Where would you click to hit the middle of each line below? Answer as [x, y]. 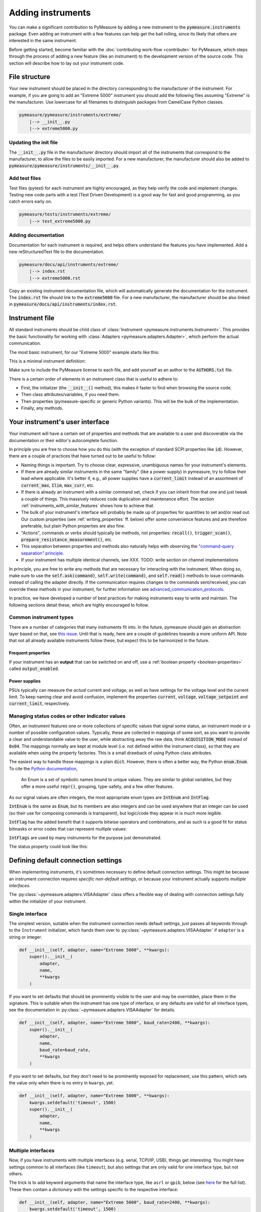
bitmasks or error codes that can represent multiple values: [68, 829]
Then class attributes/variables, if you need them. [71, 395]
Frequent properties [29, 653]
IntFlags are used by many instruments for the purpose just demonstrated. [85, 838]
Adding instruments [50, 13]
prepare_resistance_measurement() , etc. [67, 540]
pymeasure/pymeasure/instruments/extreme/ [70, 115]
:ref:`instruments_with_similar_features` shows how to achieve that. [88, 506]
